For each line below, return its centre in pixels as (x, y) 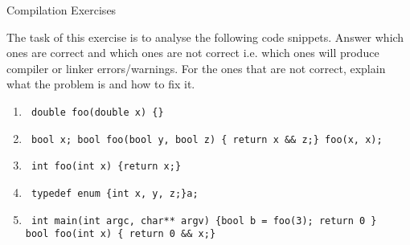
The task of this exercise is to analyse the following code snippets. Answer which (205, 37)
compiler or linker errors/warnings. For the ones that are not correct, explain (196, 68)
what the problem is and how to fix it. (101, 84)
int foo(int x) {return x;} (106, 167)
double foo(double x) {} (97, 112)
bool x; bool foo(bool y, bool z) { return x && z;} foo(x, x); (207, 139)
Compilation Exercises (61, 10)
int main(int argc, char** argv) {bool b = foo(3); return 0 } (204, 220)
